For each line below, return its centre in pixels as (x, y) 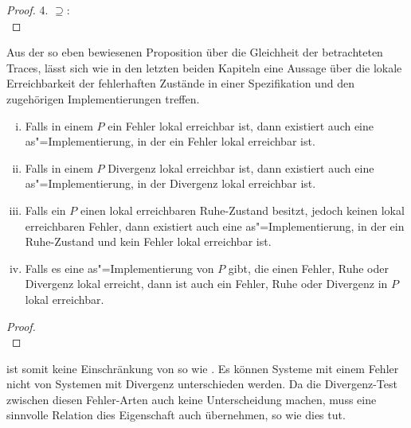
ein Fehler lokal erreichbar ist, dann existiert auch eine (241, 125)
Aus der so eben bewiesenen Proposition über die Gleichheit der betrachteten (195, 52)
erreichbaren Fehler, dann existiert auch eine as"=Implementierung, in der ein (215, 226)
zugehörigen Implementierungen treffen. (103, 98)
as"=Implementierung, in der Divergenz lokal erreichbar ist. (170, 183)
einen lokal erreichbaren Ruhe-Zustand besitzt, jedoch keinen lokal (242, 210)
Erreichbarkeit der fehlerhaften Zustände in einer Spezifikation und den (180, 83)
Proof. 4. (27, 10)
